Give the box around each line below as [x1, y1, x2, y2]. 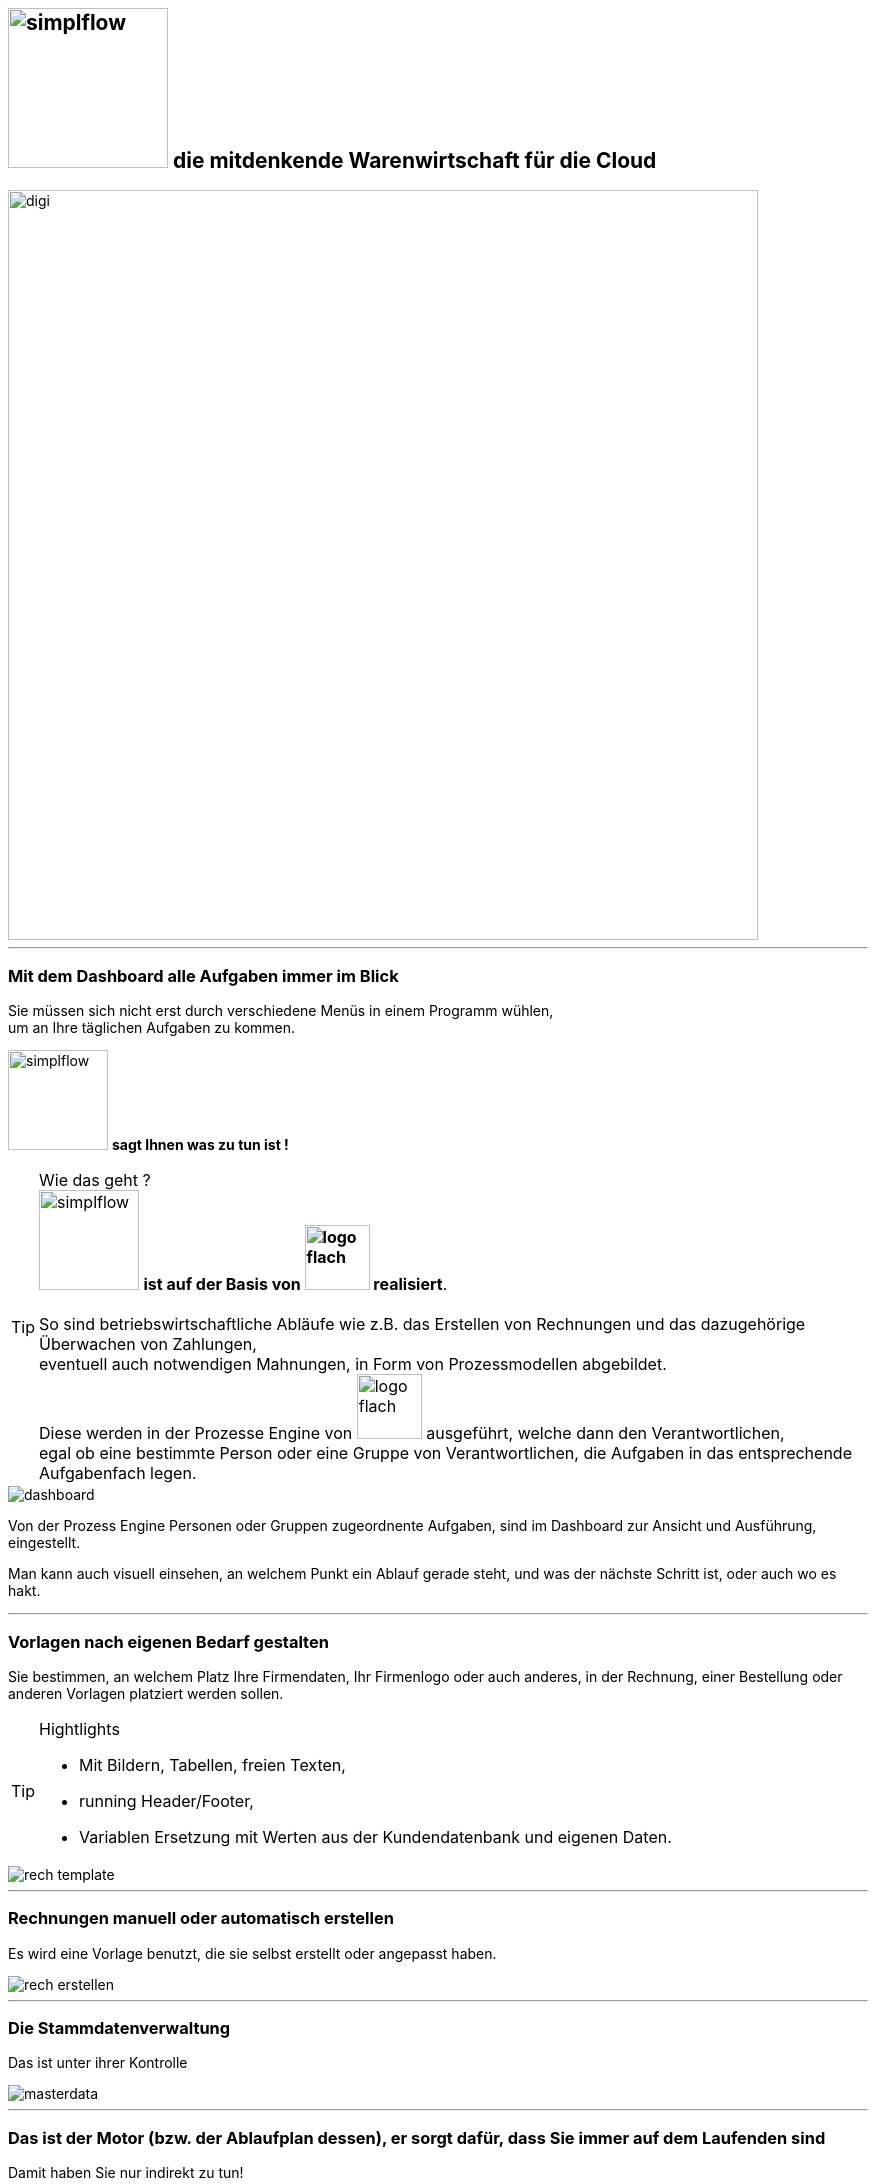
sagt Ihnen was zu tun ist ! [111, 1136, 289, 1154]
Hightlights [39, 1718, 120, 1739]
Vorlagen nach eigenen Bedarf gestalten [8, 1631, 329, 1652]
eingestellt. [8, 1534, 81, 1552]
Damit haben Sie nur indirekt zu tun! [8, 2164, 244, 2182]
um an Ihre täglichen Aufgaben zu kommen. [8, 1019, 296, 1037]
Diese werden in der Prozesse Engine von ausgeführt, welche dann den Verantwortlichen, [39, 1423, 785, 1444]
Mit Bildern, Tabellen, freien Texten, [79, 1754, 346, 1775]
